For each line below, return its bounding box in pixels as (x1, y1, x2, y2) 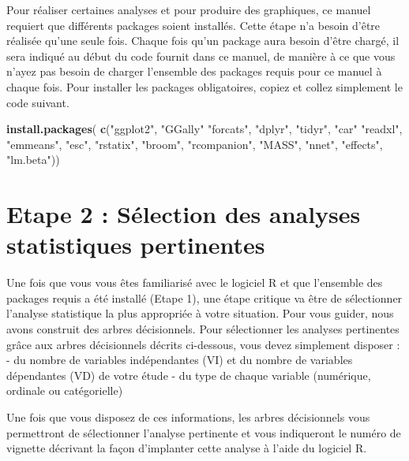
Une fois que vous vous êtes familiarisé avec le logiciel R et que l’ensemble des (6, 274, 383, 291)
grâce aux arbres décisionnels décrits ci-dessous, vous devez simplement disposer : (6, 336, 400, 352)
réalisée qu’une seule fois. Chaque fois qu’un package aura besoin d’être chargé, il (6, 32, 400, 49)
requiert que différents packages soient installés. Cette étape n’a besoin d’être (6, 17, 381, 33)
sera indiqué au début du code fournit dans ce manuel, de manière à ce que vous (6, 47, 396, 64)
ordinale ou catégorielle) (6, 382, 123, 399)
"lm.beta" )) (6, 151, 60, 168)
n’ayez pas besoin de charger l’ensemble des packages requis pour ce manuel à (6, 63, 382, 80)
